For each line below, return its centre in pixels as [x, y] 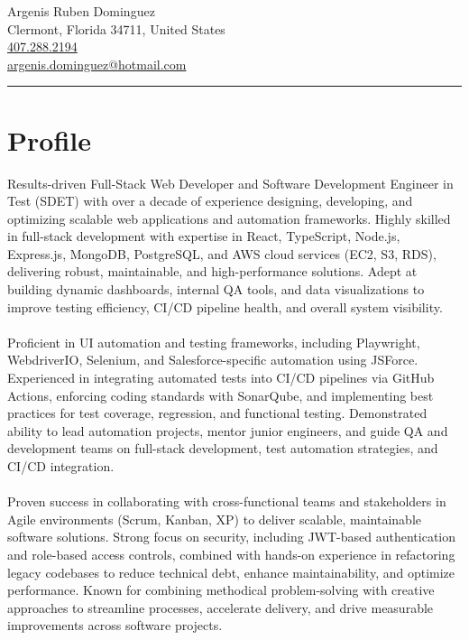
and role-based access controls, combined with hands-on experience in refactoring [231, 554]
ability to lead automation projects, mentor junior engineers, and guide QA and [228, 430]
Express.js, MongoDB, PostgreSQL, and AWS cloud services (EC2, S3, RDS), [222, 253]
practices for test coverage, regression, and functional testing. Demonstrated [217, 413]
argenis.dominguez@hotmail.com [97, 64]
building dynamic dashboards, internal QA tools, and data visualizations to [216, 289]
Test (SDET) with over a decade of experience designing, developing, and [210, 201]
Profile [49, 139]
